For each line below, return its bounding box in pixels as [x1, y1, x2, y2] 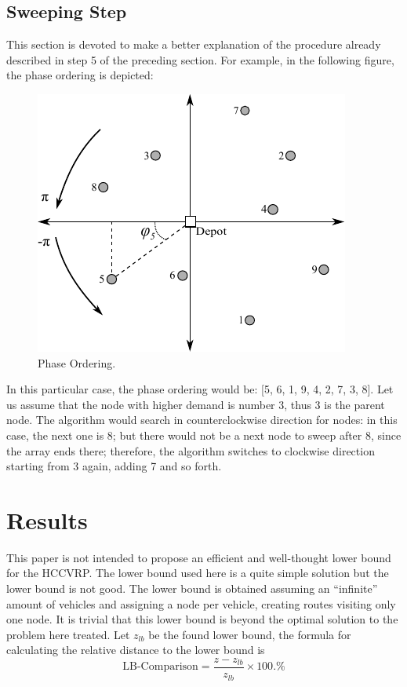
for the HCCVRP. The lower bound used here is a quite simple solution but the [6, 565, 389, 581]
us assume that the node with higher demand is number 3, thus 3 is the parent [6, 396, 385, 412]
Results [6, 503, 88, 535]
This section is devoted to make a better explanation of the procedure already [6, 36, 381, 53]
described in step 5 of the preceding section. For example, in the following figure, [6, 51, 394, 68]
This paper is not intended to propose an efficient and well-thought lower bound [6, 549, 391, 565]
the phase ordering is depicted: [6, 67, 154, 83]
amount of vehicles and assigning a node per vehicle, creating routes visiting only [6, 595, 396, 612]
